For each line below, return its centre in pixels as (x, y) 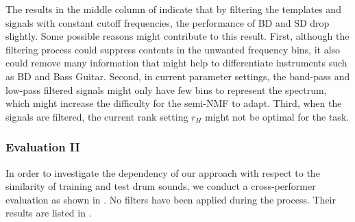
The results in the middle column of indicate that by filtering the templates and (173, 9)
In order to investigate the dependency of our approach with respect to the (163, 172)
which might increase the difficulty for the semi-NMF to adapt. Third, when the (174, 103)
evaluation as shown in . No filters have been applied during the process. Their (171, 199)
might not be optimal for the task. (277, 116)
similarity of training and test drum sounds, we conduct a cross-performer (161, 186)
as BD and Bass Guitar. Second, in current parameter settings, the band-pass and (178, 76)
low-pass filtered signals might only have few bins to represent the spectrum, (166, 89)
